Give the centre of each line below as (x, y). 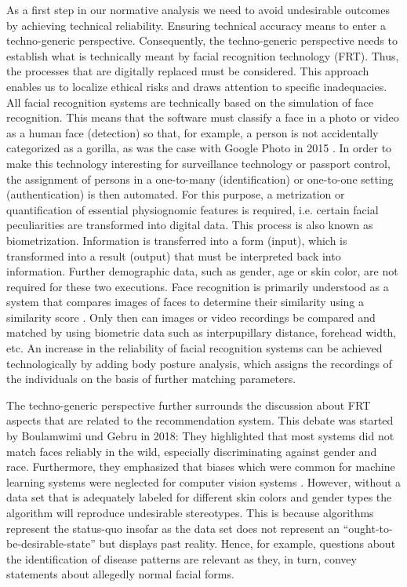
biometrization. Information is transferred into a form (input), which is (177, 240)
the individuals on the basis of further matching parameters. (151, 379)
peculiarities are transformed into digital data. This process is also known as (190, 225)
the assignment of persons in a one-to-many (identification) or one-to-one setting (200, 179)
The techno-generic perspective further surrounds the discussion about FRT (189, 405)
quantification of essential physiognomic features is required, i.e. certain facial (193, 209)
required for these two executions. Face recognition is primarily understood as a (198, 286)
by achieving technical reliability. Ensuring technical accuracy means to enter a (196, 25)
